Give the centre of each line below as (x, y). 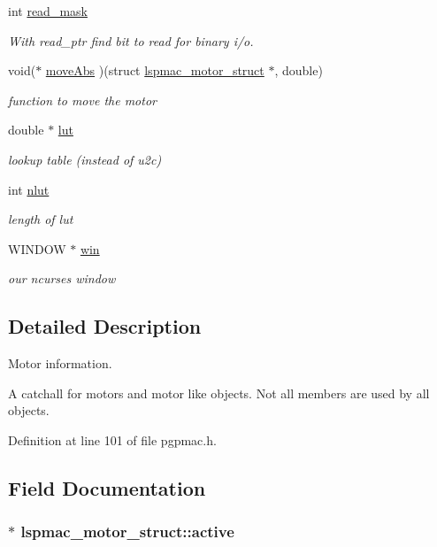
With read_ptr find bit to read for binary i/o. (131, 40)
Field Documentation (107, 487)
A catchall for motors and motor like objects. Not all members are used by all (219, 393)
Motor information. (60, 363)
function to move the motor (82, 100)
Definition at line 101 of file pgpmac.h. (112, 439)
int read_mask (48, 11)
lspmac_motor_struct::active (127, 532)
